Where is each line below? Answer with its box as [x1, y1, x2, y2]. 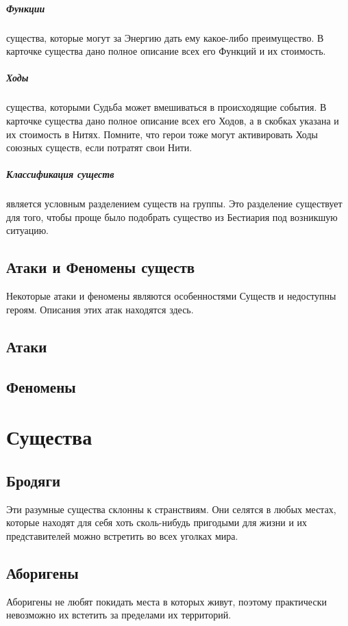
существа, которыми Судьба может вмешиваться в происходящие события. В [6, 100, 327, 114]
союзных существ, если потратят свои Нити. [6, 140, 192, 155]
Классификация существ [6, 167, 114, 181]
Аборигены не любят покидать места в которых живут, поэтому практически [6, 594, 327, 608]
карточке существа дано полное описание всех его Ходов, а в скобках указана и [6, 113, 339, 127]
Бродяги [6, 469, 61, 491]
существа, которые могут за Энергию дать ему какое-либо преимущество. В [6, 30, 324, 44]
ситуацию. [6, 223, 49, 237]
